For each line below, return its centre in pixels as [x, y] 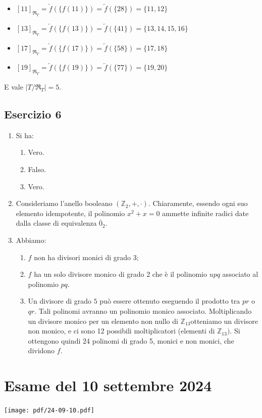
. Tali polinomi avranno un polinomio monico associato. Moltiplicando [143, 310]
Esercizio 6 [33, 114]
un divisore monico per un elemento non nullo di [103, 321]
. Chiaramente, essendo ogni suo [198, 203]
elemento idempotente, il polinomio [70, 213]
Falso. [37, 169]
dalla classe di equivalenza [56, 223]
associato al [240, 274]
